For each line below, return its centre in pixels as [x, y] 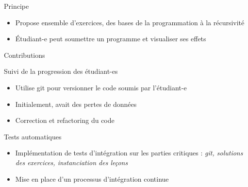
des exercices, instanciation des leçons [72, 162]
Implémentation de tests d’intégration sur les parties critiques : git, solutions [129, 153]
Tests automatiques [33, 136]
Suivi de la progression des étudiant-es [61, 71]
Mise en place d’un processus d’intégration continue [92, 178]
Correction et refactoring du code [65, 120]
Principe [17, 6]
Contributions [25, 55]
